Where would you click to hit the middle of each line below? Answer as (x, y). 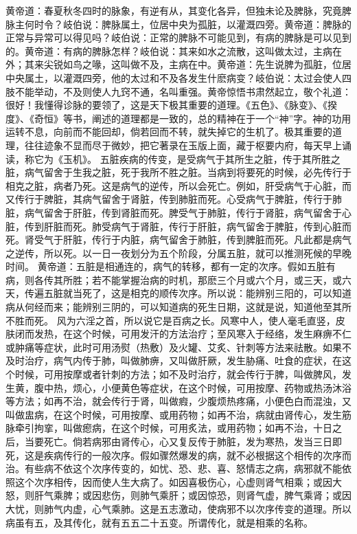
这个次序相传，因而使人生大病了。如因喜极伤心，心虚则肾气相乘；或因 (173, 481)
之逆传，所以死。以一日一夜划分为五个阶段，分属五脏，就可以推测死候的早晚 (178, 253)
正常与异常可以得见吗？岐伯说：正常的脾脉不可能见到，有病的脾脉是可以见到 (178, 37)
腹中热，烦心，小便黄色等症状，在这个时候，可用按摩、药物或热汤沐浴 (193, 387)
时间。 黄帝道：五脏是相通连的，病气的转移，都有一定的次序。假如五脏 (166, 266)
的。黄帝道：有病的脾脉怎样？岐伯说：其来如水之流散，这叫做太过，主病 (169, 51)
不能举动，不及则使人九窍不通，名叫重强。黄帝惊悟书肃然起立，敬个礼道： (183, 91)
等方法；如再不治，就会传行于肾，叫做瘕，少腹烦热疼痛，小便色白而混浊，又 (178, 401)
